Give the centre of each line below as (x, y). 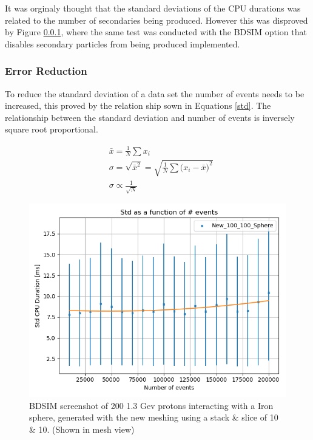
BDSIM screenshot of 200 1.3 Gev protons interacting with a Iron (151, 405)
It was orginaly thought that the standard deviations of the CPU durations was (153, 8)
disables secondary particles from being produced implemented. (123, 43)
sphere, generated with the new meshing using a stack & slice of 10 (154, 417)
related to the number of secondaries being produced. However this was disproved (156, 20)
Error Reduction (46, 71)
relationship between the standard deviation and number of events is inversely (150, 117)
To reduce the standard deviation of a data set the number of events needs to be (155, 93)
